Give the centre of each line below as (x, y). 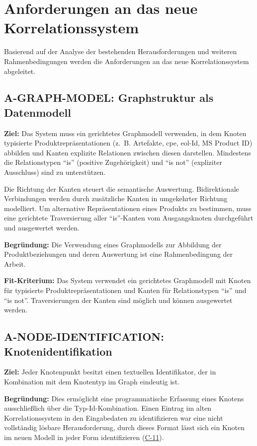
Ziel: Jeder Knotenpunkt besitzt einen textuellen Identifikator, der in (110, 372)
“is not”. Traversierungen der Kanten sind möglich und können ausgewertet (118, 300)
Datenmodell (38, 112)
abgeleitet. (20, 71)
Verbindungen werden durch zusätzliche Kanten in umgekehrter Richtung (116, 198)
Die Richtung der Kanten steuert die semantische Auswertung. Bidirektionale (122, 188)
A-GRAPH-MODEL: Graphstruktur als (109, 98)
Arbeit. (15, 263)
